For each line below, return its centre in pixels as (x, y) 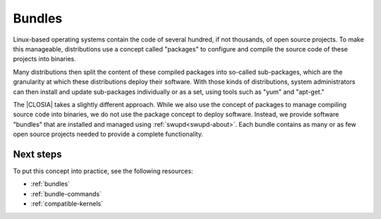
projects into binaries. (45, 59)
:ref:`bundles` (50, 184)
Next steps (37, 154)
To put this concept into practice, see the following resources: (103, 171)
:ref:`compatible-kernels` (67, 204)
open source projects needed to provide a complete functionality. (108, 134)
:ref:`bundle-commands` (66, 194)
